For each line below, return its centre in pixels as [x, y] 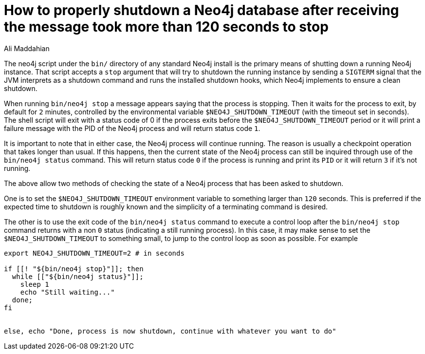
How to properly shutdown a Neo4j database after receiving [202, 10]
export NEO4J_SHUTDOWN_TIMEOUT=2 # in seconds [94, 253]
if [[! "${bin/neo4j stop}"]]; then [74, 269]
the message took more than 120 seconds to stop [166, 27]
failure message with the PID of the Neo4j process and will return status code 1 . [132, 128]
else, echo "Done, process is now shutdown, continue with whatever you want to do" [170, 331]
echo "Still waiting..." [67, 292]
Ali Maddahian [27, 48]
